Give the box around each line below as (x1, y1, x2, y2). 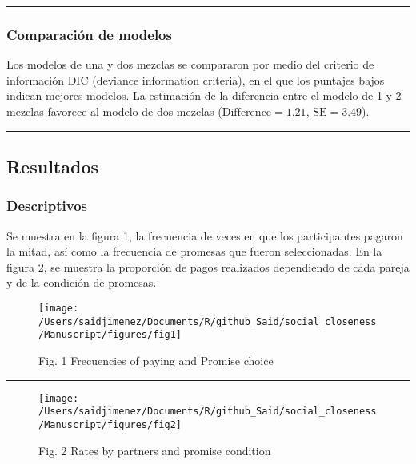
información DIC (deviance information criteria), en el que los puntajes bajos (6, 71, 385, 88)
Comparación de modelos (6, 24, 172, 44)
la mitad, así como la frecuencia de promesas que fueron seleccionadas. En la (6, 243, 382, 260)
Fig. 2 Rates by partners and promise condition (38, 442, 271, 458)
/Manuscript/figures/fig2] (38, 418, 182, 430)
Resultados (6, 153, 98, 178)
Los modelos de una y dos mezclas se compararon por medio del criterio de (6, 56, 374, 73)
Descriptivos (6, 196, 88, 216)
